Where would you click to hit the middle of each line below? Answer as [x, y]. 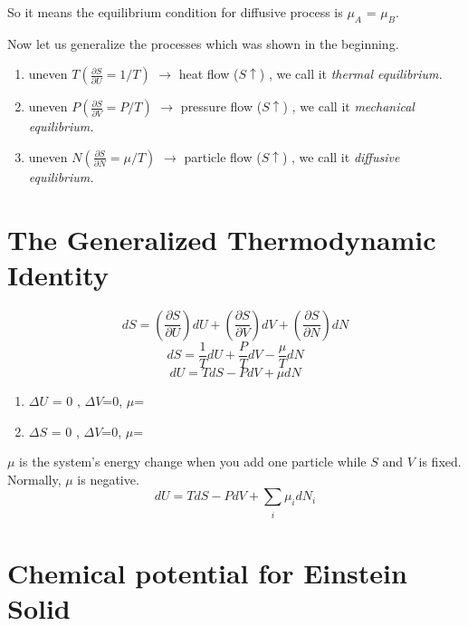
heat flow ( [209, 74]
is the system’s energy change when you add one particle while [193, 462]
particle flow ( [223, 156]
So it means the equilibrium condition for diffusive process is [175, 12]
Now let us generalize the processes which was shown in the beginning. [203, 43]
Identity [58, 274]
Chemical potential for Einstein [207, 573]
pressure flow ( [221, 106]
